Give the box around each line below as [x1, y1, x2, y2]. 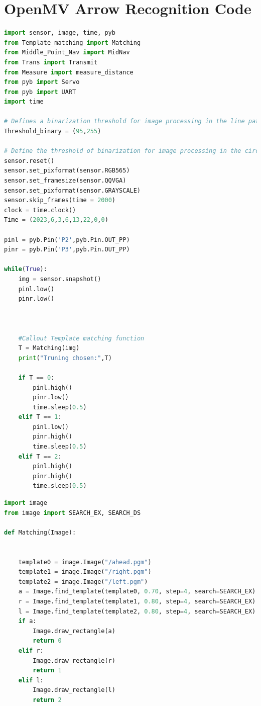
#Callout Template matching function [18, 334, 145, 342]
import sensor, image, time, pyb [4, 29, 115, 37]
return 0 [33, 637, 62, 645]
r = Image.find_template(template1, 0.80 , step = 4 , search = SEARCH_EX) [18, 597, 256, 605]
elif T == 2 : [18, 453, 62, 460]
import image [4, 499, 47, 507]
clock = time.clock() [4, 206, 76, 214]
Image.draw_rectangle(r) [33, 657, 115, 664]
